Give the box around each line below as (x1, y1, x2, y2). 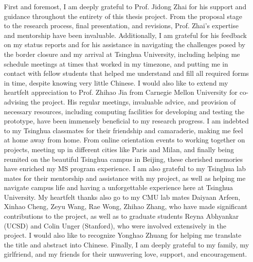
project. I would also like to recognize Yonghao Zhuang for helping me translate (4, 230, 241, 240)
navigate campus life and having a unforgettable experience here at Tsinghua (4, 182, 233, 192)
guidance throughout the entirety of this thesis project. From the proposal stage (4, 11, 242, 21)
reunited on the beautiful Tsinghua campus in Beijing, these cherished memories (4, 154, 243, 164)
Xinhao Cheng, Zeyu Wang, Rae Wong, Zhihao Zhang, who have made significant (4, 201, 248, 211)
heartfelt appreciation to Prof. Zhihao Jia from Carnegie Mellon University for (4, 87, 237, 97)
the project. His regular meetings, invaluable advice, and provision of (30, 96, 236, 106)
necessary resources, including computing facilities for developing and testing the (4, 106, 245, 116)
